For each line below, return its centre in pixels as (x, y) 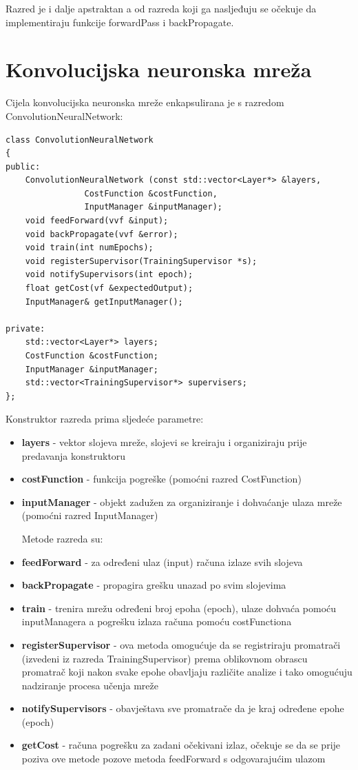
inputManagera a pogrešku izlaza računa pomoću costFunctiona (157, 621)
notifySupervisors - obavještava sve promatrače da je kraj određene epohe (183, 708)
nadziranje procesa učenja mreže (90, 685)
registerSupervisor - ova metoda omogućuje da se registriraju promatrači (181, 644)
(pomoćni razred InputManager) (90, 515)
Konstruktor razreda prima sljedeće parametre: (105, 419)
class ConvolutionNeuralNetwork (80, 140)
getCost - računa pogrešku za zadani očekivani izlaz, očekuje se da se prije (181, 745)
